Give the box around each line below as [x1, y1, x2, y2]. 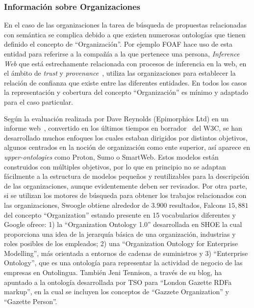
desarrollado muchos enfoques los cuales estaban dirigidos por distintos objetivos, [4, 132, 248, 142]
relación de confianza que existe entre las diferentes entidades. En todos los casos [4, 77, 247, 87]
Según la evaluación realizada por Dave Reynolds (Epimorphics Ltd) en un [4, 113, 229, 123]
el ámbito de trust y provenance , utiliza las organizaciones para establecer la [4, 68, 236, 78]
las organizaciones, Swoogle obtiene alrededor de [4, 199, 149, 210]
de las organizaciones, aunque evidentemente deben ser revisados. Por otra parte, [4, 180, 247, 191]
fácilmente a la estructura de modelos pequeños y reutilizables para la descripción [4, 171, 250, 181]
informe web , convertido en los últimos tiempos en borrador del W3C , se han [4, 123, 242, 133]
